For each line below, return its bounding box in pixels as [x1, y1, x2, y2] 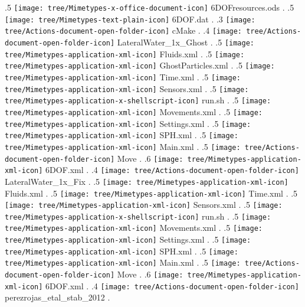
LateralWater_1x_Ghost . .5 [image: [117, 35, 254, 48]
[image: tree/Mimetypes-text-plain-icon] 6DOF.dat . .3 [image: [5, 12, 255, 25]
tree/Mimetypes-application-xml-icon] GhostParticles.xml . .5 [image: [5, 59, 275, 71]
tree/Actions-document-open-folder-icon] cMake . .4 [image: [5, 24, 242, 37]
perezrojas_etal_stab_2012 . [5, 291, 110, 303]
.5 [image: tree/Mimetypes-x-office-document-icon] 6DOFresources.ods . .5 [5, 1, 294, 13]
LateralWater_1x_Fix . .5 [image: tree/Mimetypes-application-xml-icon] [5, 175, 288, 187]
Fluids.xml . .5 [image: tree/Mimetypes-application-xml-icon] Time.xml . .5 [5, 187, 298, 199]
